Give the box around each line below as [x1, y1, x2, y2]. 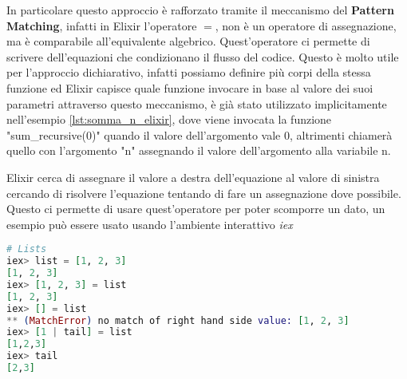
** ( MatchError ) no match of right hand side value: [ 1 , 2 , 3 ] [6, 314, 350, 326]
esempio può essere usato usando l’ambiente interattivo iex [6, 215, 293, 232]
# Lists [6, 243, 47, 255]
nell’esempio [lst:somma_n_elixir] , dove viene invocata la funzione [6, 111, 332, 128]
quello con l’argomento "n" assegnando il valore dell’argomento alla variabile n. [6, 142, 391, 159]
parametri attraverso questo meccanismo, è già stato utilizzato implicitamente [6, 95, 387, 112]
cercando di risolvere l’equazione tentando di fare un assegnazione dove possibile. [6, 184, 401, 201]
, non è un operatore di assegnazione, [215, 17, 397, 34]
